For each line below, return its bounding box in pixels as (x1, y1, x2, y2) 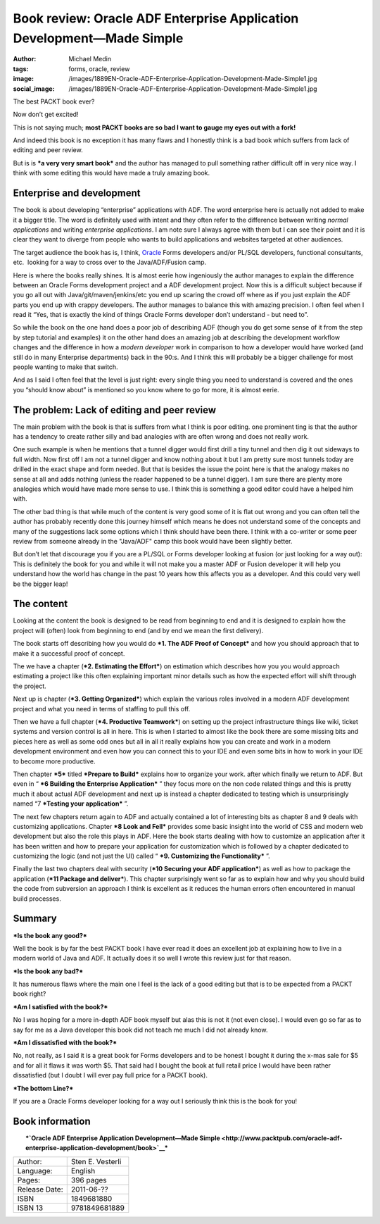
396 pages (70, 1175, 107, 1185)
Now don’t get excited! (13, 110, 79, 119)
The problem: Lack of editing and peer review (13, 404, 217, 416)
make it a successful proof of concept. (13, 649, 125, 658)
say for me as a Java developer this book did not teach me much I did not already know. (13, 1025, 268, 1034)
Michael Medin (68, 55, 112, 63)
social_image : (13, 85, 56, 93)
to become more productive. (13, 757, 96, 766)
